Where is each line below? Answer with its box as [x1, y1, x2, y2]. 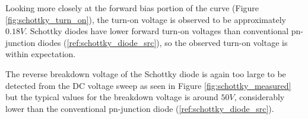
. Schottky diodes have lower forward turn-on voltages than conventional [25, 25, 289, 37]
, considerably [234, 91, 285, 103]
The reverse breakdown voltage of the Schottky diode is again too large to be [5, 67, 286, 80]
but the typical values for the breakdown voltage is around [5, 91, 218, 103]
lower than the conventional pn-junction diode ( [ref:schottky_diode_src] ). [5, 102, 274, 114]
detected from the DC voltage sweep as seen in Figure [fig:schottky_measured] [5, 79, 291, 91]
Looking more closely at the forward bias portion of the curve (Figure [5, 2, 259, 14]
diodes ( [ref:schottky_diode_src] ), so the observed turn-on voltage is [37, 36, 288, 48]
